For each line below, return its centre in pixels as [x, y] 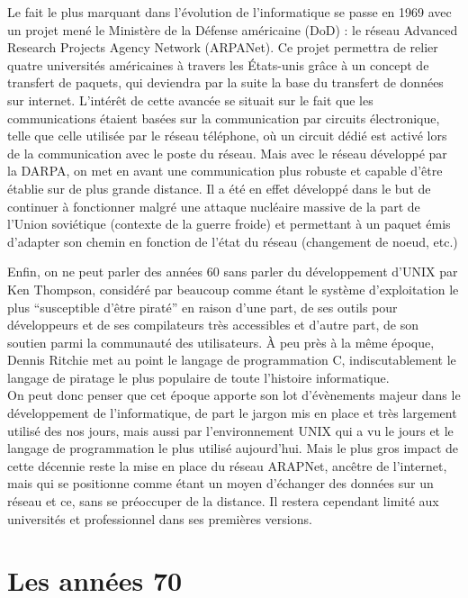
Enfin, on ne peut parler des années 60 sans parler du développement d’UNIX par [233, 272]
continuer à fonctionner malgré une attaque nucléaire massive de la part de [214, 206]
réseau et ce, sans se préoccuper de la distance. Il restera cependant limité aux [223, 501]
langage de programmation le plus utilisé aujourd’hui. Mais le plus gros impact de [233, 448]
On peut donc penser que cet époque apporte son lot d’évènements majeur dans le [234, 395]
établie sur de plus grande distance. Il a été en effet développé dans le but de [219, 188]
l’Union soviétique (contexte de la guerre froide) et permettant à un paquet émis [229, 224]
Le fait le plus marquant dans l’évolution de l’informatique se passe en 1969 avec [229, 12]
